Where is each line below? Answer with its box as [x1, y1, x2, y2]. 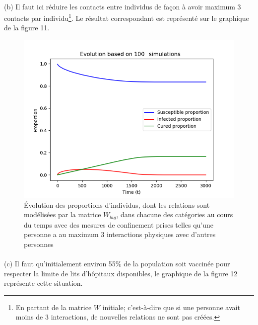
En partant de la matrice [15, 302, 92, 312]
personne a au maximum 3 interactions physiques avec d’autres [24, 229, 216, 240]
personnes [24, 239, 54, 249]
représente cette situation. [4, 278, 83, 288]
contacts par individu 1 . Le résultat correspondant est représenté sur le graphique [4, 11, 249, 23]
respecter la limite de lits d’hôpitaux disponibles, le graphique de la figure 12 [4, 268, 238, 278]
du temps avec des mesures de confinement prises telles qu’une [24, 219, 214, 230]
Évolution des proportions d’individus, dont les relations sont [24, 199, 210, 210]
